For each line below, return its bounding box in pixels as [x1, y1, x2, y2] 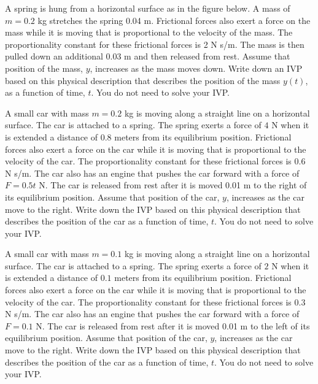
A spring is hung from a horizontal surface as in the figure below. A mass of [5, 2, 290, 14]
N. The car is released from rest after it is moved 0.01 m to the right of [39, 179, 307, 191]
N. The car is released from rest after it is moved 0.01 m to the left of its [36, 319, 310, 332]
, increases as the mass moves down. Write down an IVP [90, 61, 303, 74]
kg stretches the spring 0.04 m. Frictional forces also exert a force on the [37, 13, 311, 26]
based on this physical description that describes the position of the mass [5, 74, 281, 86]
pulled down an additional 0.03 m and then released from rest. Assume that [5, 50, 290, 63]
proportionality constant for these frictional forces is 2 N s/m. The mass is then [5, 37, 304, 50]
